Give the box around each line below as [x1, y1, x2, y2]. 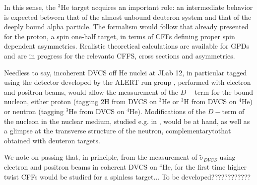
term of [222, 106, 245, 116]
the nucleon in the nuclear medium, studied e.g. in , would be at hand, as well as [4, 116, 250, 126]
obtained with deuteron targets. [4, 135, 100, 145]
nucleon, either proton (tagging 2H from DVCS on [4, 96, 157, 107]
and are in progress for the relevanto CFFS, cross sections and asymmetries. [4, 50, 235, 61]
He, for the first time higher [162, 161, 247, 172]
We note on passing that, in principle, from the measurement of [4, 152, 197, 162]
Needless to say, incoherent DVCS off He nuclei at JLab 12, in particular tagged [4, 67, 247, 77]
